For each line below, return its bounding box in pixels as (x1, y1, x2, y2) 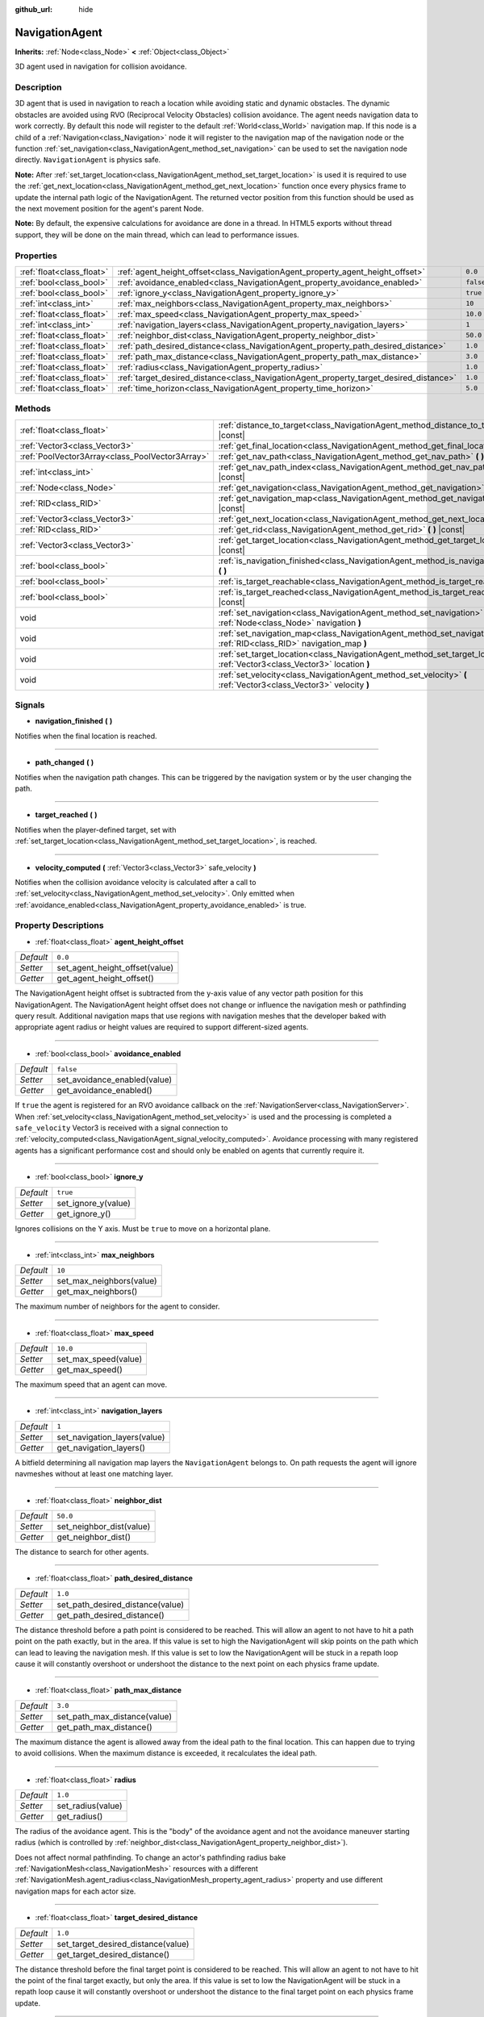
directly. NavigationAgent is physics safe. (15, 155, 161, 165)
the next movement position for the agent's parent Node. (15, 203, 204, 213)
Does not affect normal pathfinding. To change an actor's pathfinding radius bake (15, 1852, 286, 1862)
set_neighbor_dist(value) (56, 1521, 151, 1532)
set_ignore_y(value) (56, 1197, 131, 1209)
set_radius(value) (56, 1800, 123, 1811)
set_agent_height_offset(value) (56, 963, 174, 974)
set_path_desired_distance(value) (56, 1598, 185, 1610)
